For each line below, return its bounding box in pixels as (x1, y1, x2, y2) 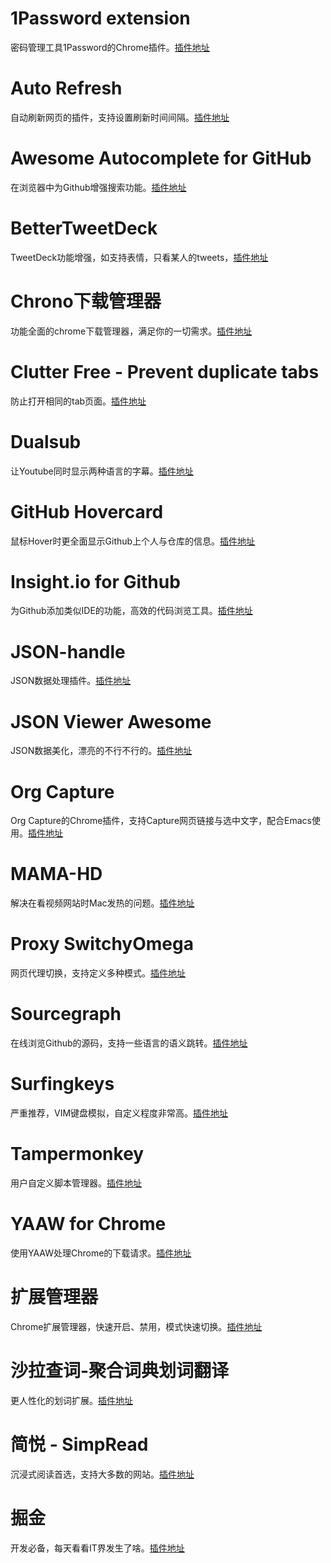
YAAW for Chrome (10, 1213, 167, 1236)
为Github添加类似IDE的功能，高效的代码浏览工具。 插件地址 (10, 605, 253, 617)
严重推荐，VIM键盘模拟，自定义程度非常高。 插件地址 (10, 1107, 229, 1119)
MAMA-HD (10, 863, 103, 886)
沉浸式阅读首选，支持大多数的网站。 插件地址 (10, 1468, 195, 1480)
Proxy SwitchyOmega (10, 933, 194, 956)
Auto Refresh (10, 77, 123, 100)
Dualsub (10, 430, 82, 453)
